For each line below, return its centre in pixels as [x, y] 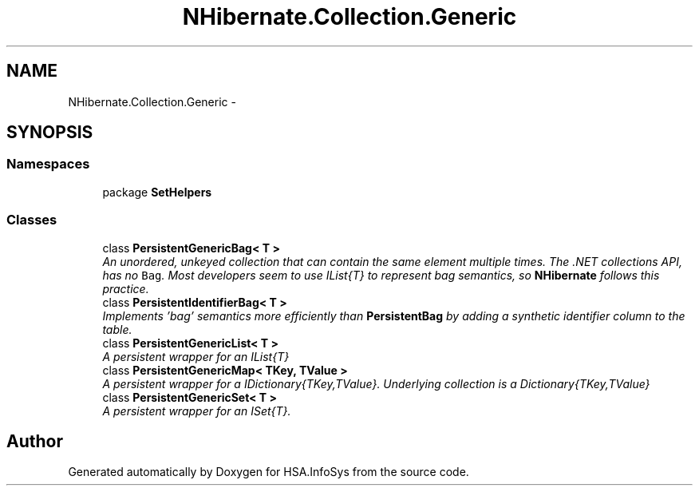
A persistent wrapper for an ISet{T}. [197, 411]
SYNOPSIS [50, 133]
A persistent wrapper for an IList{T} [196, 356]
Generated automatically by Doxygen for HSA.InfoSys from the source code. [269, 472]
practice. [126, 288]
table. [117, 329]
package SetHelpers [157, 192]
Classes [32, 220]
